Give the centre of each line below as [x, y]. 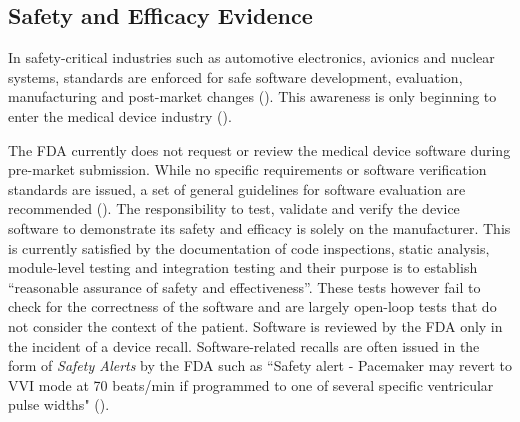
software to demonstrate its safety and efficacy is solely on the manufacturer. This [259, 227]
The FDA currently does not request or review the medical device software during [259, 149]
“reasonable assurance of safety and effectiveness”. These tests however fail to [244, 286]
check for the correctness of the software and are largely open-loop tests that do [252, 306]
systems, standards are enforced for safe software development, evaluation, [235, 76]
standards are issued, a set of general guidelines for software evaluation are [237, 188]
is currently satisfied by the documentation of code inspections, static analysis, [249, 247]
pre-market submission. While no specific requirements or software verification [247, 169]
